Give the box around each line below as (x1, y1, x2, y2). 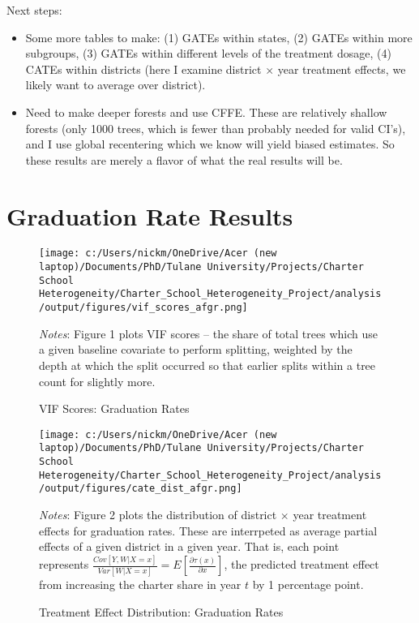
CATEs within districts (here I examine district (25, 60, 262, 77)
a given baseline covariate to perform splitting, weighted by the (39, 341, 353, 358)
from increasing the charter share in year (39, 576, 242, 593)
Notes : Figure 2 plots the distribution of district (39, 506, 277, 522)
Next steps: (6, 2, 62, 18)
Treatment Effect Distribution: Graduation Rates (39, 604, 284, 620)
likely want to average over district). (25, 76, 206, 93)
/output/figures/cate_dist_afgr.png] (39, 483, 242, 495)
